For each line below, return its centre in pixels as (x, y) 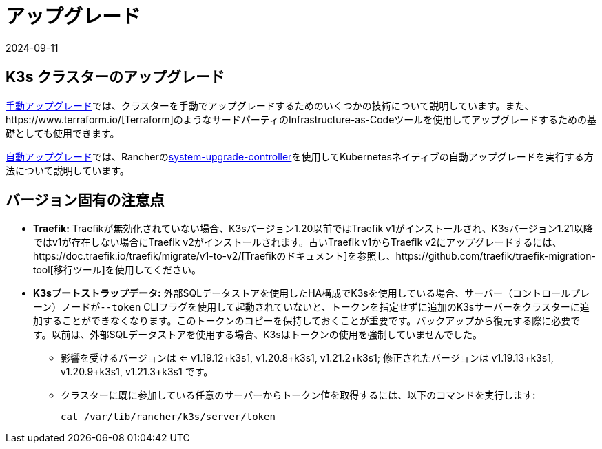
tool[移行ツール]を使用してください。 (117, 270)
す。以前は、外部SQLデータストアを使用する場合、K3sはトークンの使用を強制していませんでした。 (258, 335)
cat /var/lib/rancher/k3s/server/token (168, 417)
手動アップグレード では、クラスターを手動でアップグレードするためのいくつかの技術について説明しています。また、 (270, 105)
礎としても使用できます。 (63, 133)
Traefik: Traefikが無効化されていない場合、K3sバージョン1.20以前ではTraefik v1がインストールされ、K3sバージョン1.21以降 (313, 229)
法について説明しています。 (68, 170)
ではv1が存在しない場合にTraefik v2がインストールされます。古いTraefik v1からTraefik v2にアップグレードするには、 (298, 242)
